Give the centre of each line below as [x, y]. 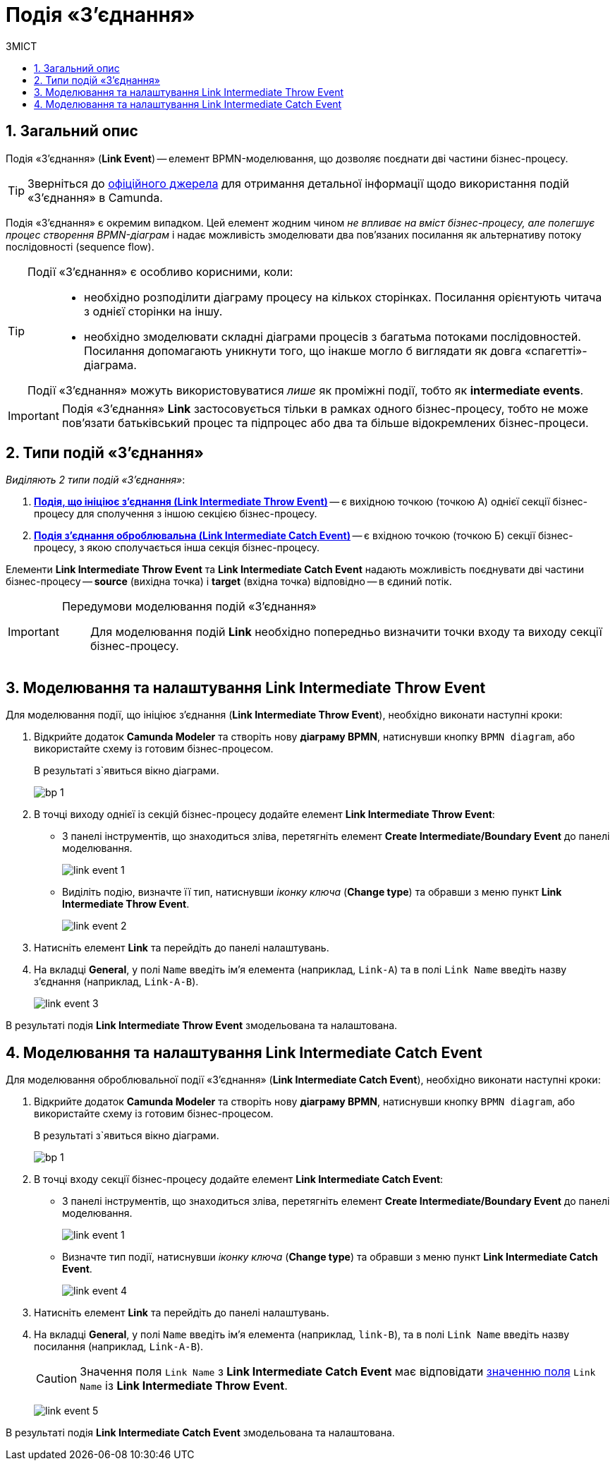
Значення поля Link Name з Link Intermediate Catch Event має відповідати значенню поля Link [338, 1372]
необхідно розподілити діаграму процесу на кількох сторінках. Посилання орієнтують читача [343, 297]
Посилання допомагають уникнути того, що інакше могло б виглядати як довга [303, 350]
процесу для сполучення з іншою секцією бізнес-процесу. [176, 514]
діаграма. [110, 365]
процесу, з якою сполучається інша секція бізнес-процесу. [177, 548]
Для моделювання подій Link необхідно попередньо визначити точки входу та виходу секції [346, 632]
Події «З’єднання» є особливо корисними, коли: [160, 271]
